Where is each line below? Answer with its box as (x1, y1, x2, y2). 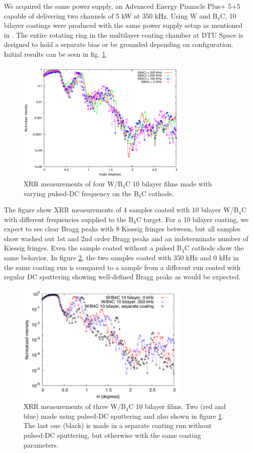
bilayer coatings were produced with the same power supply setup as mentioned (4, 20, 243, 30)
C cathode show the (184, 243, 244, 253)
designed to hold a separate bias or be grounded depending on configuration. (4, 39, 233, 49)
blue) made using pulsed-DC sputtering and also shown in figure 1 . (23, 410, 224, 421)
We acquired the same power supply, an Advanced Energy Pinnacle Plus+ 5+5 (4, 1, 240, 11)
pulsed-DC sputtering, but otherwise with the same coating (23, 430, 201, 440)
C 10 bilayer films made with (125, 178, 212, 188)
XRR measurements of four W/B (23, 178, 123, 188)
